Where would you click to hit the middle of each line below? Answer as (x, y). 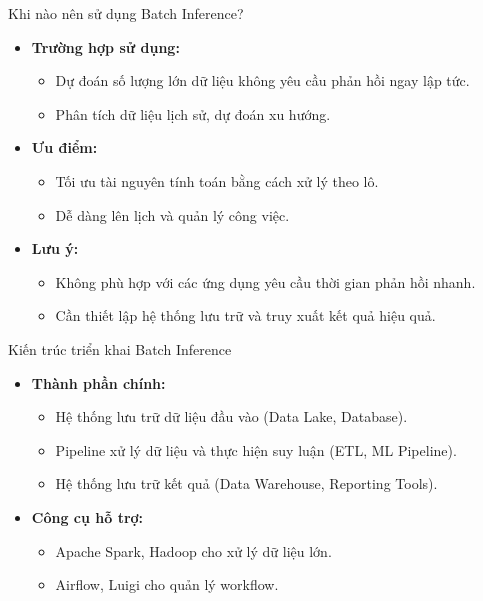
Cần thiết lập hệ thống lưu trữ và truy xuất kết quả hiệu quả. (245, 315)
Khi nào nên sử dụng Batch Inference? (126, 13)
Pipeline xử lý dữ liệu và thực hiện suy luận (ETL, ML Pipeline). (256, 449)
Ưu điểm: (64, 147)
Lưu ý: (55, 248)
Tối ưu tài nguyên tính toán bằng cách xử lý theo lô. (217, 180)
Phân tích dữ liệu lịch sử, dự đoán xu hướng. (193, 113)
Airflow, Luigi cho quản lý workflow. (167, 584)
